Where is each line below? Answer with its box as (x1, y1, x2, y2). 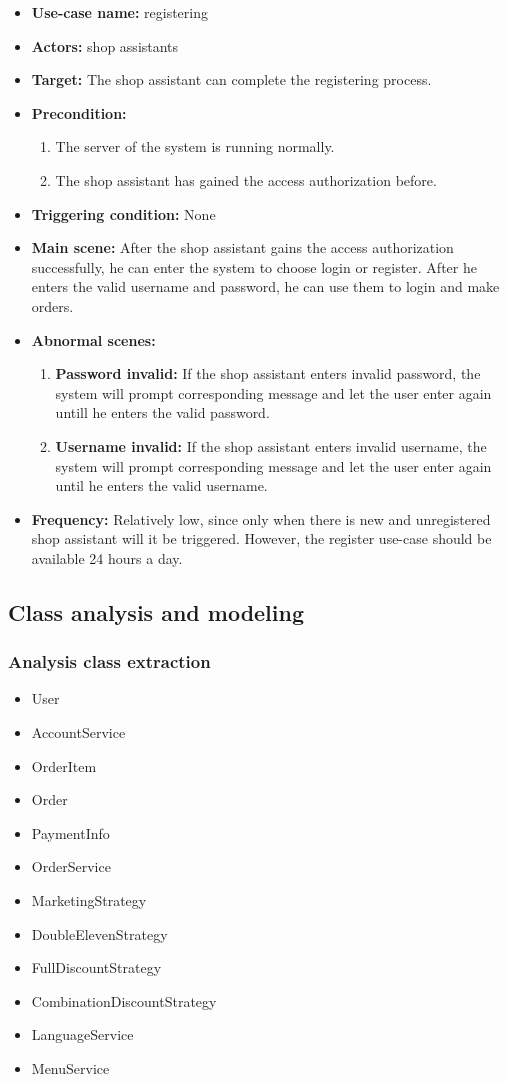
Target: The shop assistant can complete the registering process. (31, 69, 432, 90)
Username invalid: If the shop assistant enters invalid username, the (55, 435, 487, 456)
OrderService (31, 856, 111, 877)
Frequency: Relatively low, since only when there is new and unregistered (31, 508, 491, 529)
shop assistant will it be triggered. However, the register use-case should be (31, 528, 492, 549)
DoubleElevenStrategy (31, 923, 168, 944)
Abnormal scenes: (31, 329, 156, 350)
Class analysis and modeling (8, 596, 305, 627)
